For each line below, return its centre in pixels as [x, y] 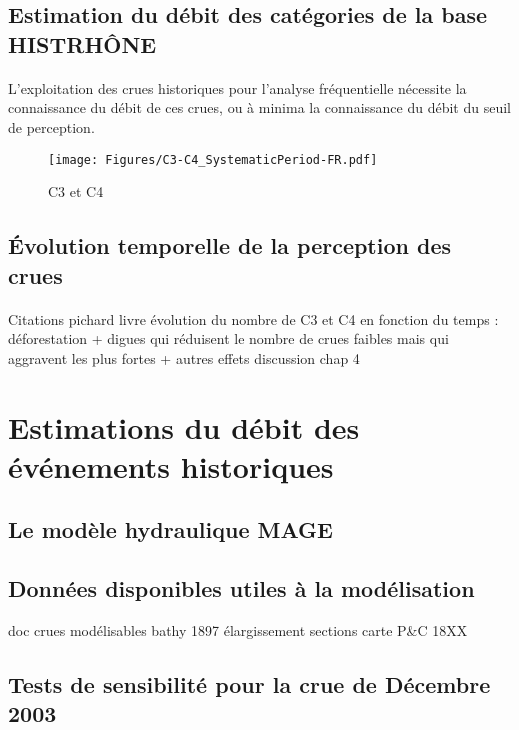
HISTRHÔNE [82, 43]
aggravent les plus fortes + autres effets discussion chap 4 [184, 357]
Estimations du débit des [184, 426]
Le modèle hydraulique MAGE [170, 529]
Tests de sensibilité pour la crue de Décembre [249, 683]
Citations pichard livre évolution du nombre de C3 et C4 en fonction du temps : [253, 318]
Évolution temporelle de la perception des [230, 245]
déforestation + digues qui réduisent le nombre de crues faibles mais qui [228, 338]
